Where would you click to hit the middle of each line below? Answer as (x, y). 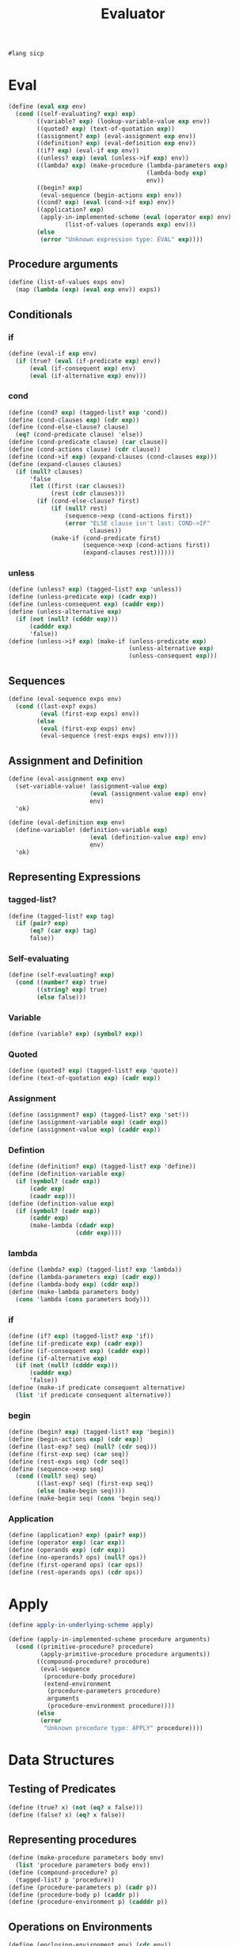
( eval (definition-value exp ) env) (148, 838)
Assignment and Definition (76, 760)
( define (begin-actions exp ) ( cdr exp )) (76, 1439)
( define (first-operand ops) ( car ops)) (76, 1565)
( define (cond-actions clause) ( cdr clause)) (84, 449)
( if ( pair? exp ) (42, 923)
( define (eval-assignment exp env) (67, 779)
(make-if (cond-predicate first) (105, 538)
